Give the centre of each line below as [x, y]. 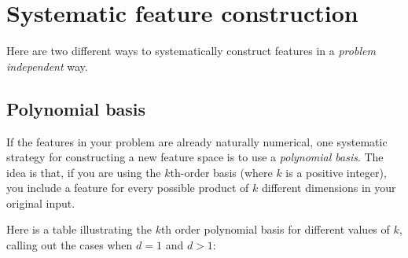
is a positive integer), [336, 172]
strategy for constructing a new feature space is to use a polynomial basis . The [195, 157]
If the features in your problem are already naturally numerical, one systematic [197, 141]
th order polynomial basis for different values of [275, 229]
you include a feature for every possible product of [128, 188]
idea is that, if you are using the [84, 172]
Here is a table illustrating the [79, 229]
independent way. [47, 66]
